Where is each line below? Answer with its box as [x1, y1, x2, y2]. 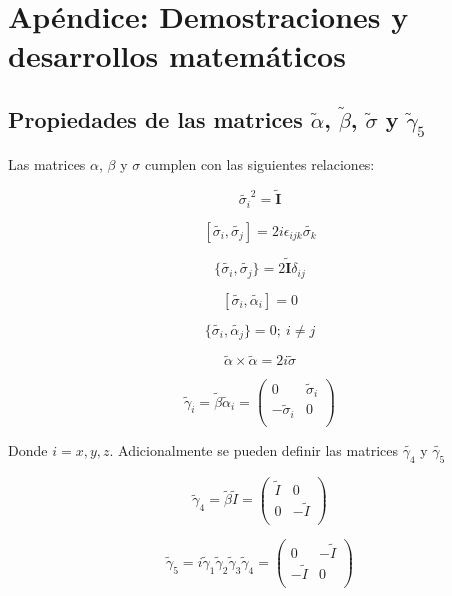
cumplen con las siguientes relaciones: [144, 153, 375, 174]
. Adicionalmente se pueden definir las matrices [109, 439, 398, 460]
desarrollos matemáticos [8, 35, 346, 76]
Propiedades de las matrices [8, 103, 303, 134]
